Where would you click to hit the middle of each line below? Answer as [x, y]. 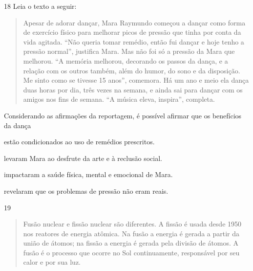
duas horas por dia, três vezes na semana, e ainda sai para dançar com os [133, 89]
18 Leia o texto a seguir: [40, 6]
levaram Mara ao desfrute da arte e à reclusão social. [83, 158]
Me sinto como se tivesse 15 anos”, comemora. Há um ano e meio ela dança [136, 80]
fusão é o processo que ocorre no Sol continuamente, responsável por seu [131, 252]
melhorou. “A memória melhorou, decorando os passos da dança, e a [126, 60]
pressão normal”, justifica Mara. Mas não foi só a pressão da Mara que [129, 51]
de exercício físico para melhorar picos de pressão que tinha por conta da [132, 32]
